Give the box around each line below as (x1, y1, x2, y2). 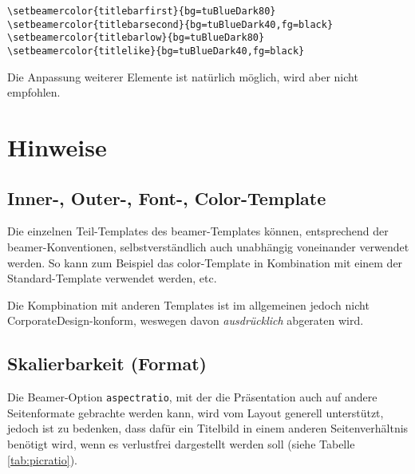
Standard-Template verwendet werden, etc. (7, 270, 217, 286)
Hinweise (7, 131, 107, 163)
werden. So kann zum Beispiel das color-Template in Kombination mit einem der (7, 254, 403, 271)
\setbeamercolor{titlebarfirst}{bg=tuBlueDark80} (7, 6, 276, 17)
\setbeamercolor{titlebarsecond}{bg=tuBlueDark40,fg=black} (7, 18, 334, 30)
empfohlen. (7, 84, 61, 101)
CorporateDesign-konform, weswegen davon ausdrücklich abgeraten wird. (7, 312, 364, 329)
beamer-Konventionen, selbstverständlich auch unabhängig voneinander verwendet (7, 238, 409, 255)
